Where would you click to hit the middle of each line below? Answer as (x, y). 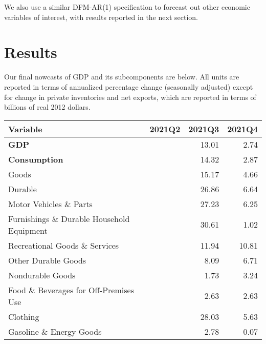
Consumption (36, 159)
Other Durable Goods (47, 260)
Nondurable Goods (42, 275)
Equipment (28, 230)
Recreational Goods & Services (64, 245)
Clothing (24, 316)
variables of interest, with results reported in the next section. (101, 17)
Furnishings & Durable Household (69, 218)
